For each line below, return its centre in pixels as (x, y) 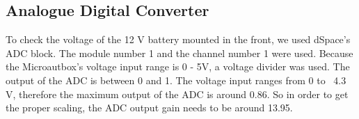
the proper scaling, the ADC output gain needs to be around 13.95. (149, 108)
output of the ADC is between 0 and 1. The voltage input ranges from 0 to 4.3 (176, 80)
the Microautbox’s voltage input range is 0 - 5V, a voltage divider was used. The (178, 66)
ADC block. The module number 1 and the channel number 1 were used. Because (179, 53)
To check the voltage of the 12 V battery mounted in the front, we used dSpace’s (178, 39)
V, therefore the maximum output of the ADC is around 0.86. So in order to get (177, 94)
